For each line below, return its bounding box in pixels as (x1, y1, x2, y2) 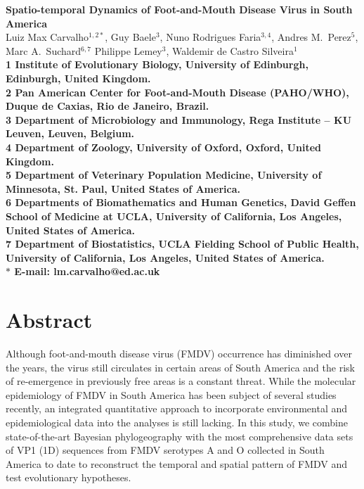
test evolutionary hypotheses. (6, 470, 131, 485)
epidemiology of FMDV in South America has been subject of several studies (6, 387, 337, 402)
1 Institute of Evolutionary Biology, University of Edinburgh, (6, 57, 308, 72)
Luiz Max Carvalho (6, 30, 89, 44)
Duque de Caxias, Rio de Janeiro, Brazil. (6, 99, 209, 113)
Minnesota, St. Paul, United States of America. (6, 181, 240, 196)
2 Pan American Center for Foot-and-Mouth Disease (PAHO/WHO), (6, 84, 349, 99)
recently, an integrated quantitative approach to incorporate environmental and (6, 401, 348, 416)
